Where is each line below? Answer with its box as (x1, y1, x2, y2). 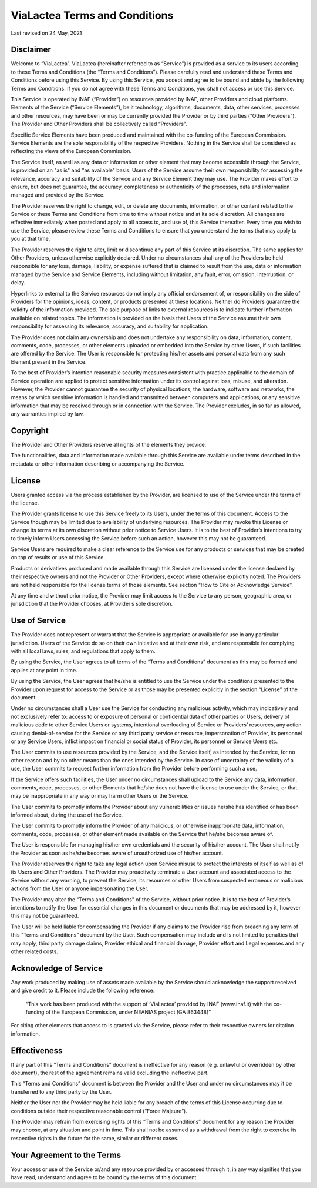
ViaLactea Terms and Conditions (11, 9, 174, 22)
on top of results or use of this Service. (11, 554, 106, 561)
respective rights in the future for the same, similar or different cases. (11, 1134, 179, 1141)
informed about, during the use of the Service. (11, 811, 123, 818)
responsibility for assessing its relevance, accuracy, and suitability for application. (11, 323, 209, 330)
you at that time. (11, 235, 50, 243)
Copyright (11, 426, 49, 436)
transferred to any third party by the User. (11, 1088, 112, 1095)
